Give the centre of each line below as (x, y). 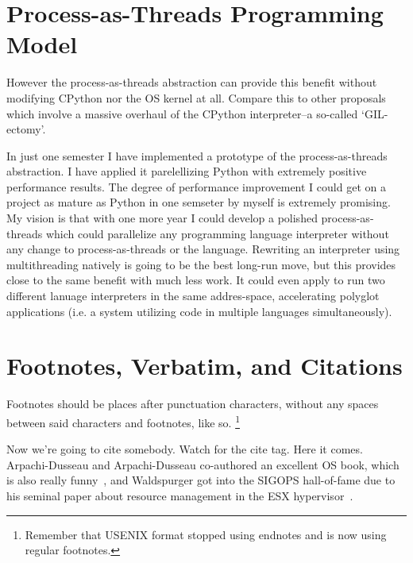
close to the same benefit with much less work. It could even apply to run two (196, 280)
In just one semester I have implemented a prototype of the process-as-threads (197, 155)
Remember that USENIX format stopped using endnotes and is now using (206, 534)
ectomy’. (26, 129)
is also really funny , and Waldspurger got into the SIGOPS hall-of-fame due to (201, 480)
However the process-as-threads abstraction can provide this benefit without (192, 82)
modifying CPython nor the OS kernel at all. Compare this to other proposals (196, 97)
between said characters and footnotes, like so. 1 (123, 421)
